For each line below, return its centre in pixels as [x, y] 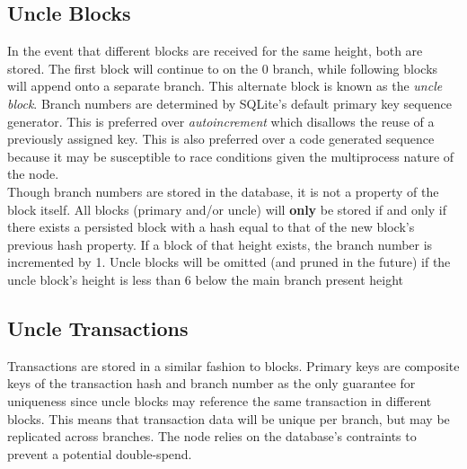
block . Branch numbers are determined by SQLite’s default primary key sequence [229, 103]
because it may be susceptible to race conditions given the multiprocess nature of [231, 156]
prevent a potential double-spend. [100, 453]
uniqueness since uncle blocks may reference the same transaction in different [220, 400]
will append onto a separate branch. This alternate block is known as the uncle [225, 86]
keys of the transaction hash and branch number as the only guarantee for [211, 383]
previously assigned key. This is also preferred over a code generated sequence [221, 139]
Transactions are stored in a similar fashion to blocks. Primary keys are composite [233, 365]
